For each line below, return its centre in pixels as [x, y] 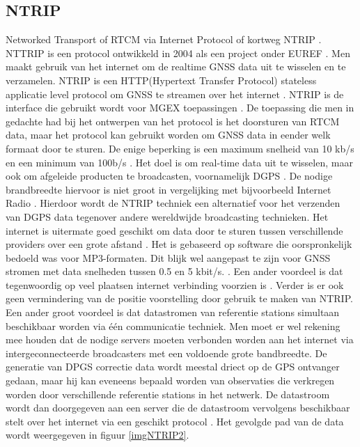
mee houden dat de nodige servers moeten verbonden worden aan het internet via [180, 339]
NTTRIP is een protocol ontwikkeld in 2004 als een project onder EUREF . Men [178, 53]
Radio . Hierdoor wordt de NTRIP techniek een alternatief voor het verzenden [173, 203]
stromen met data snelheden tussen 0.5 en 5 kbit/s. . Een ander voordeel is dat [174, 271]
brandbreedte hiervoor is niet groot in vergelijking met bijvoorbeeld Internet [169, 189]
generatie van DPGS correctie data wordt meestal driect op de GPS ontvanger [173, 367]
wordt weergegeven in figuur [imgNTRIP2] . [97, 435]
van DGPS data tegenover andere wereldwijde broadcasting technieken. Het [167, 216]
